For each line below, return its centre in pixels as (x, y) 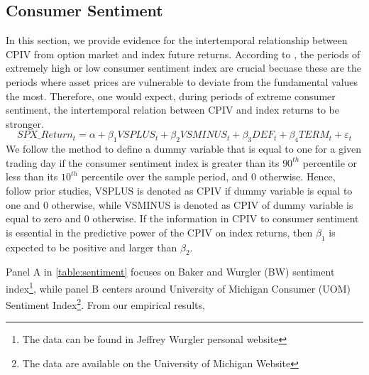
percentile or (330, 162)
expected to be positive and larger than (92, 247)
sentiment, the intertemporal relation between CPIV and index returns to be (172, 110)
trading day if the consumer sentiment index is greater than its (143, 162)
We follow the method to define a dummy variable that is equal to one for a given (184, 149)
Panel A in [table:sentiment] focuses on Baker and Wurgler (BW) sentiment (170, 272)
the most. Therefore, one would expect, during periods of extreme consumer (171, 96)
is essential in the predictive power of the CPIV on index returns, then (159, 232)
